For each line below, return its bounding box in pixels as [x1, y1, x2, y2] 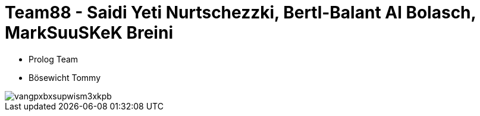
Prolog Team [29, 54, 79, 64]
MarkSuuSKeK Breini [5, 23, 173, 43]
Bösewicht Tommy [29, 72, 101, 83]
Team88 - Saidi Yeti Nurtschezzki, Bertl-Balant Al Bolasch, [5, 2, 476, 23]
